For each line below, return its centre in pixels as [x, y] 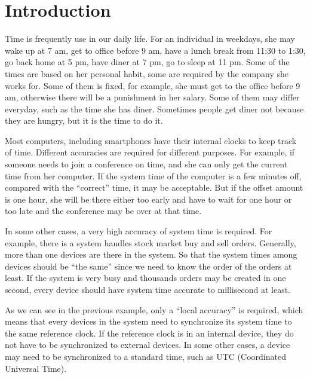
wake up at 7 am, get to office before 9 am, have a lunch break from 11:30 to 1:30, [155, 50]
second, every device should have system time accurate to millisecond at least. [148, 289]
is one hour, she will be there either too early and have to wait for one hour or [148, 199]
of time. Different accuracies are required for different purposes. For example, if [150, 152]
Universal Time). [36, 368]
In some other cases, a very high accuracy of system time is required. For [139, 231]
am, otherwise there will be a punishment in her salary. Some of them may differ [152, 97]
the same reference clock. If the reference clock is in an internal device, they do [149, 333]
